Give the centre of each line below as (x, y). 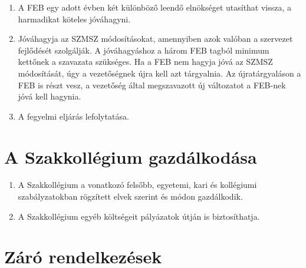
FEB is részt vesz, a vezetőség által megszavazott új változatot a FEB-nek (152, 85)
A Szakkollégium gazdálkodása (131, 156)
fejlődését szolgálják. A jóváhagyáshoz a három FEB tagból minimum (144, 50)
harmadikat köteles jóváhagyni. (74, 19)
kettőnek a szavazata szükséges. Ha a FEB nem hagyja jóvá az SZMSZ (145, 62)
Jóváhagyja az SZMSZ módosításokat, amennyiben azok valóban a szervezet (155, 39)
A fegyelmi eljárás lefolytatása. (73, 116)
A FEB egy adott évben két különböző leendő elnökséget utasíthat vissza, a (155, 7)
